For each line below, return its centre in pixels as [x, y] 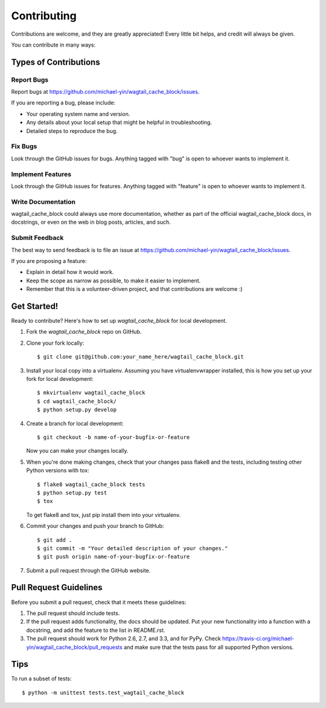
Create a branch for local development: [75, 423]
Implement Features [41, 174]
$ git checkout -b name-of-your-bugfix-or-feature [113, 437]
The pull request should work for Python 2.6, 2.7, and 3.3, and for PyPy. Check [124, 638]
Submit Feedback [37, 238]
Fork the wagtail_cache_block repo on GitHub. [84, 332]
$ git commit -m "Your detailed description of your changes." [133, 548]
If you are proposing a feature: [49, 261]
